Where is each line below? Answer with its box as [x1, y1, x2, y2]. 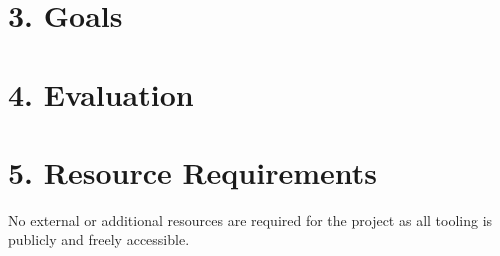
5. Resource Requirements [8, 151, 378, 192]
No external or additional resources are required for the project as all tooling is [8, 209, 493, 230]
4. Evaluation [8, 73, 194, 114]
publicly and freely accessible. [8, 229, 190, 250]
